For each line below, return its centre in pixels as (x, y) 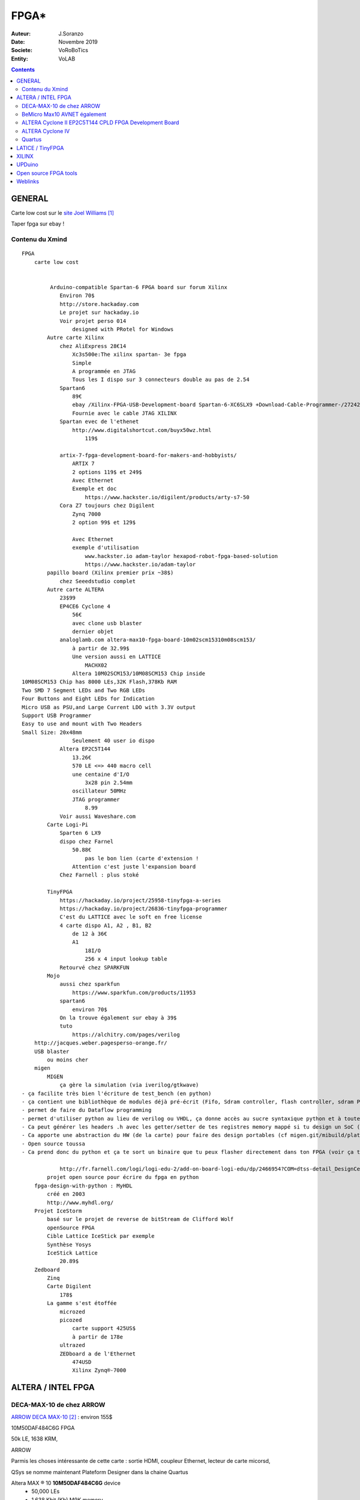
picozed (71, 1320)
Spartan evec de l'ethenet (99, 422)
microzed (72, 1312)
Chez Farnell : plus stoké (99, 875)
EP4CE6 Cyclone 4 (85, 606)
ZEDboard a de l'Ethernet (98, 1354)
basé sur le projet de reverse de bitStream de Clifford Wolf (140, 1219)
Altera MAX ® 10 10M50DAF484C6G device (66, 1483)
